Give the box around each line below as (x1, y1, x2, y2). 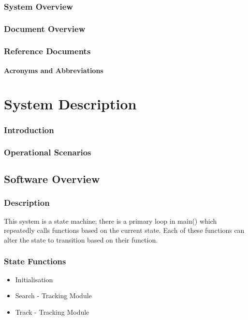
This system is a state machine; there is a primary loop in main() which (4, 215, 217, 226)
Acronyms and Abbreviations (4, 65, 103, 76)
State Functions (4, 255, 66, 267)
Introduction (4, 124, 54, 136)
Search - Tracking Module (15, 290, 92, 301)
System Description (4, 93, 137, 113)
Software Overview (4, 171, 100, 186)
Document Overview (4, 22, 86, 34)
